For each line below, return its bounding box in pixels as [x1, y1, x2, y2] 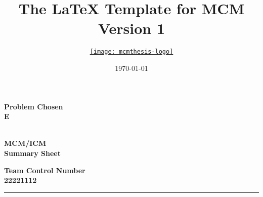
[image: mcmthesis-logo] [90, 48, 173, 56]
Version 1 [98, 18, 165, 38]
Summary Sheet [4, 147, 61, 158]
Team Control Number [4, 165, 85, 175]
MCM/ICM [4, 138, 47, 148]
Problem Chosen [4, 101, 63, 111]
